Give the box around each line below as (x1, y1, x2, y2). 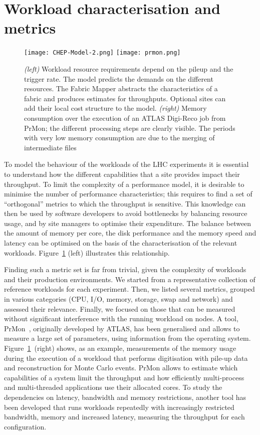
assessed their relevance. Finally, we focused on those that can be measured (4, 303, 235, 314)
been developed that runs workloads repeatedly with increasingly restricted (4, 401, 234, 412)
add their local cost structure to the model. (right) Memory (24, 103, 207, 113)
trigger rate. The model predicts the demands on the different (24, 73, 213, 84)
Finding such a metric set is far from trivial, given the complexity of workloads (4, 264, 246, 275)
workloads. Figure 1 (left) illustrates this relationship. (4, 247, 170, 258)
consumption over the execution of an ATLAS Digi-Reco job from (24, 112, 226, 123)
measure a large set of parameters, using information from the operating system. (4, 333, 251, 343)
